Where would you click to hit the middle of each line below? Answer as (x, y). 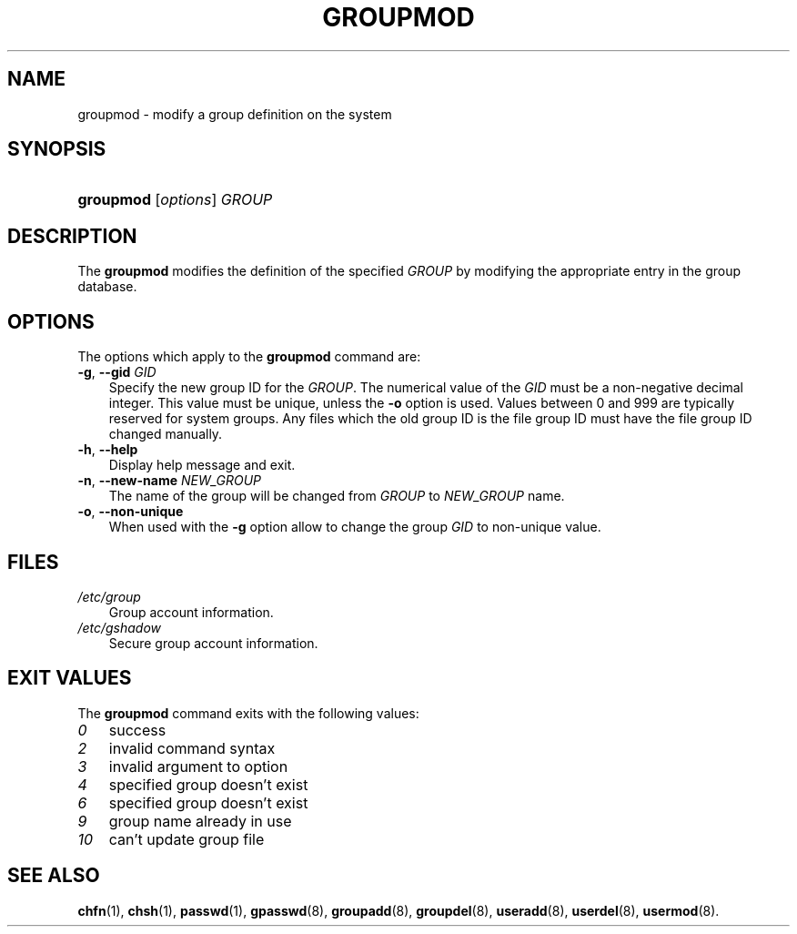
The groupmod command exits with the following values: (248, 713)
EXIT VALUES (70, 678)
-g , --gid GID (117, 372)
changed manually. (166, 434)
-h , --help (108, 450)
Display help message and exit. (202, 465)
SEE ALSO (54, 876)
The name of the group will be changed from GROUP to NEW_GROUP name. (337, 496)
